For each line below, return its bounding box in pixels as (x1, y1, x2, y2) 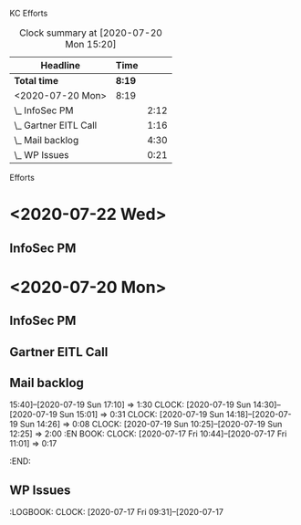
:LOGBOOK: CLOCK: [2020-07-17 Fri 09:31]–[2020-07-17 (9, 507, 223, 518)
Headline (40, 59, 80, 71)
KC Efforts (9, 8, 48, 18)
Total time (14, 75, 59, 87)
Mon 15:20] (65, 38, 117, 50)
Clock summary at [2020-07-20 (19, 26, 162, 39)
